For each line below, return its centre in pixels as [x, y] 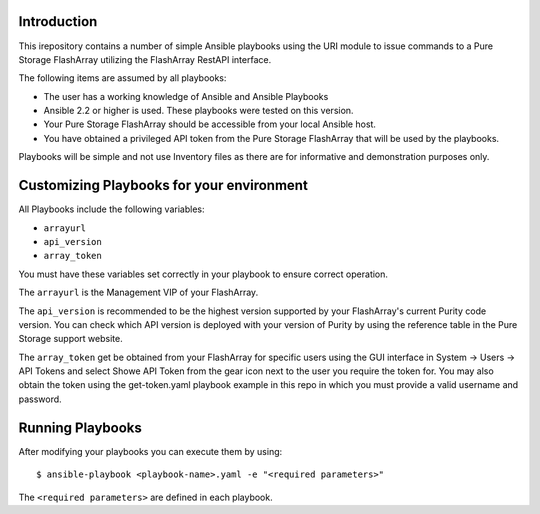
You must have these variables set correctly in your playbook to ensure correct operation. [203, 274]
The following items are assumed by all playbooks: [122, 78]
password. [40, 399]
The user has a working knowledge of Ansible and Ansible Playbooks [186, 96]
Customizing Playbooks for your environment [163, 185]
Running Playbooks [80, 427]
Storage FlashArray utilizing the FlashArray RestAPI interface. [145, 59]
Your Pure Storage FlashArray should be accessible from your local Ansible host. [210, 124]
